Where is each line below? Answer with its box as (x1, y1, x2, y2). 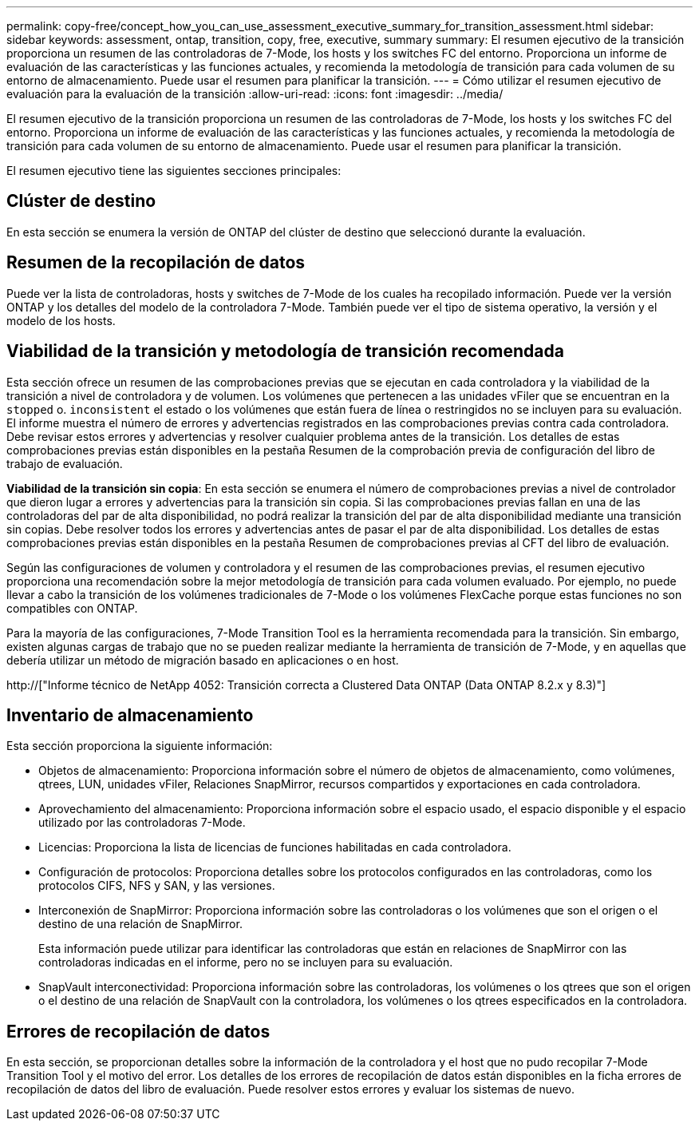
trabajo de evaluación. (6, 456, 123, 470)
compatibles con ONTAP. (6, 601, 138, 615)
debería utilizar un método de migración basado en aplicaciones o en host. (6, 653, 399, 667)
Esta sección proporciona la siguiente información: (6, 739, 273, 753)
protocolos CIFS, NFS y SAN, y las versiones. (38, 879, 275, 893)
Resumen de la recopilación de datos (6, 252, 306, 273)
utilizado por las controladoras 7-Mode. (38, 815, 246, 830)
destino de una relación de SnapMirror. (38, 917, 243, 931)
